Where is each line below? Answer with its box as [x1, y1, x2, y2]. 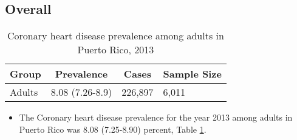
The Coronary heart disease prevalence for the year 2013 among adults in [19, 111, 293, 124]
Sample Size [163, 67, 222, 81]
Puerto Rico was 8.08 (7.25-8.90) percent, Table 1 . [19, 122, 207, 135]
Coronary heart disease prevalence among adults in [7, 28, 224, 43]
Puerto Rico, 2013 [77, 42, 154, 57]
